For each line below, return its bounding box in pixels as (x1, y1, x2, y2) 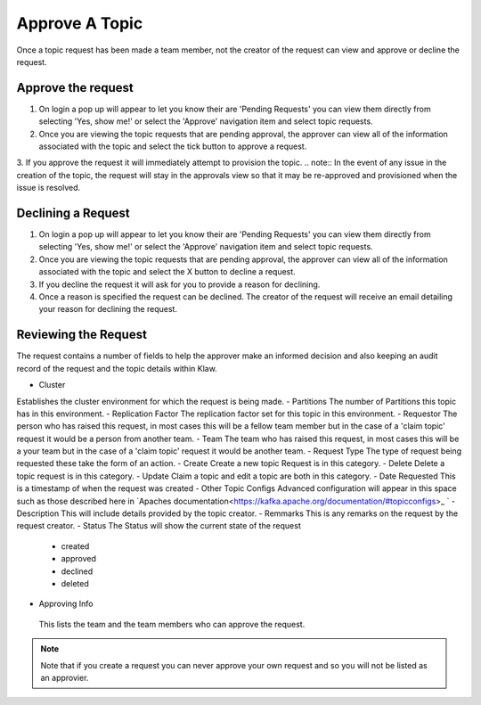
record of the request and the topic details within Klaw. (16, 363, 217, 373)
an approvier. (40, 672, 89, 683)
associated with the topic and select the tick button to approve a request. (38, 141, 307, 152)
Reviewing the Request (16, 327, 147, 342)
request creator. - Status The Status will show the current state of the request (16, 521, 302, 531)
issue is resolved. (16, 183, 81, 193)
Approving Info (38, 598, 94, 610)
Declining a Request (16, 206, 130, 220)
